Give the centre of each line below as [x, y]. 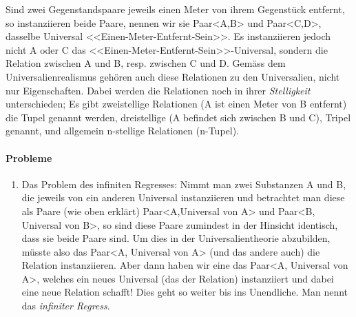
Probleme [29, 157]
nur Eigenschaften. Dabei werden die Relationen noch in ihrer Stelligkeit [158, 90]
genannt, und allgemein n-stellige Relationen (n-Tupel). [123, 131]
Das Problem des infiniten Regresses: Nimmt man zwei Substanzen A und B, [184, 184]
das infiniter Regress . [66, 306]
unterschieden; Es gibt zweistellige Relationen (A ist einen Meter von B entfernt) [176, 104]
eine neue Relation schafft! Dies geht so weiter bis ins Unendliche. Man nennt [185, 292]
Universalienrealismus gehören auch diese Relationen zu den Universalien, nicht [173, 76]
